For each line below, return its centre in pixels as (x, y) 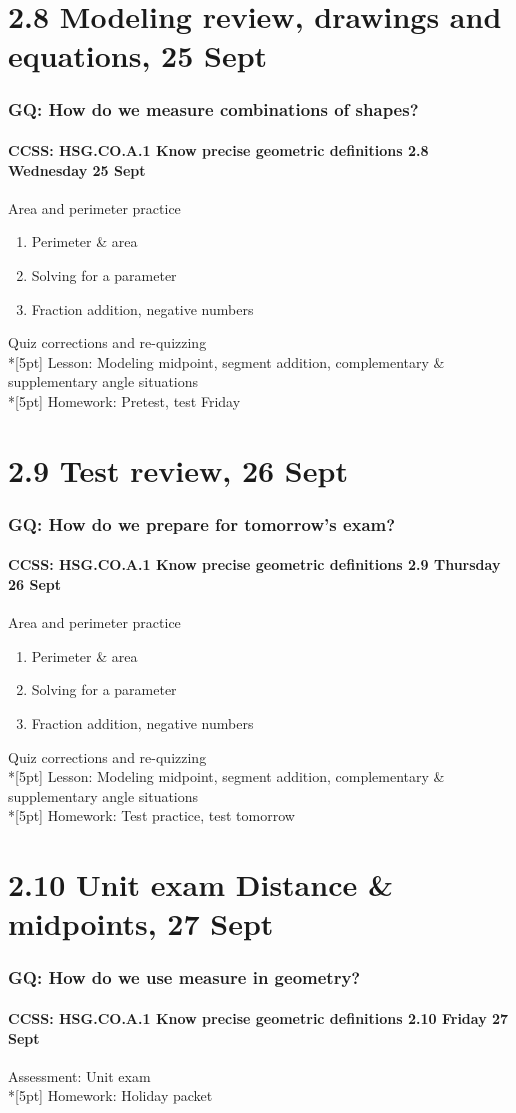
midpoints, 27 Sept (141, 923)
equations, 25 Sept (138, 55)
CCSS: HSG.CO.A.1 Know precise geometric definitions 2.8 (218, 150)
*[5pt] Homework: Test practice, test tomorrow (151, 815)
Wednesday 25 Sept (77, 169)
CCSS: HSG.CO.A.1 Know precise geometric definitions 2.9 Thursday (254, 564)
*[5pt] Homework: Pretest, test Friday (124, 400)
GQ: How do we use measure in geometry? (184, 977)
